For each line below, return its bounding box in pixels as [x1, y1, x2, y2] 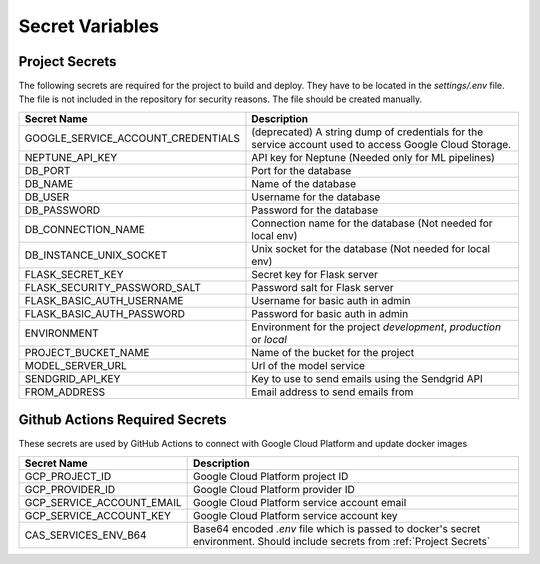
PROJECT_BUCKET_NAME [24, 345, 150, 359]
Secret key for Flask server [251, 267, 379, 281]
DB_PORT [24, 163, 71, 177]
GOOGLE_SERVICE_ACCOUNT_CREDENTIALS [24, 131, 240, 145]
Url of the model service [251, 358, 365, 372]
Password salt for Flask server [251, 280, 394, 294]
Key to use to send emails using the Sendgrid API [251, 371, 484, 385]
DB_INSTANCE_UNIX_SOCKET [24, 248, 168, 262]
